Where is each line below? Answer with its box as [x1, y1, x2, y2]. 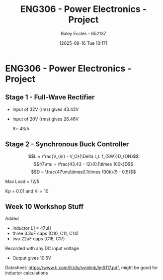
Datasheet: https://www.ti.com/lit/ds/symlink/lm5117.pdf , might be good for [5, 265, 158, 271]
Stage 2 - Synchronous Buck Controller [5, 140, 129, 149]
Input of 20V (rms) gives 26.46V [12, 116, 79, 122]
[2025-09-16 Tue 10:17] [59, 40, 108, 46]
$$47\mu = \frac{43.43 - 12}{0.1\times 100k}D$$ [33, 161, 134, 167]
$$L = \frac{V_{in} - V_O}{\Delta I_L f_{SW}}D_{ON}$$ [28, 153, 139, 159]
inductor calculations [5, 270, 48, 276]
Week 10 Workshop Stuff [5, 202, 84, 211]
